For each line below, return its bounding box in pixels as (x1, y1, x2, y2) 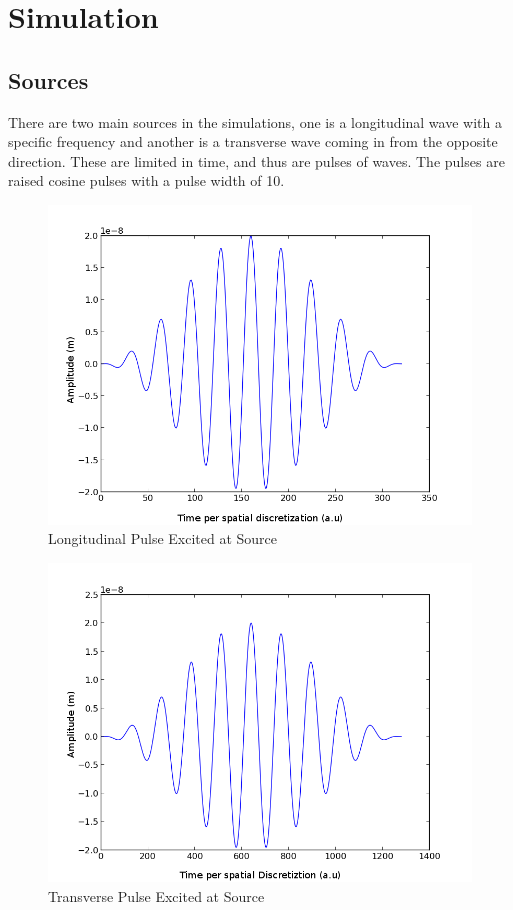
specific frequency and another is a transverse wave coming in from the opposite (8, 131, 498, 152)
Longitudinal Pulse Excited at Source (48, 528, 278, 549)
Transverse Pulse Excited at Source (48, 885, 265, 906)
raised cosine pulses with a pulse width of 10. (8, 170, 285, 191)
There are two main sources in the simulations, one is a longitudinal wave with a (8, 111, 502, 132)
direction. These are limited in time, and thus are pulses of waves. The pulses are (8, 150, 505, 171)
